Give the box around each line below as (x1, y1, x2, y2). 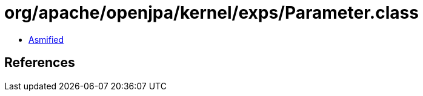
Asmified (28, 34, 64, 45)
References (4, 55, 75, 71)
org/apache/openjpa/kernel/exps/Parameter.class (4, 2, 419, 23)
